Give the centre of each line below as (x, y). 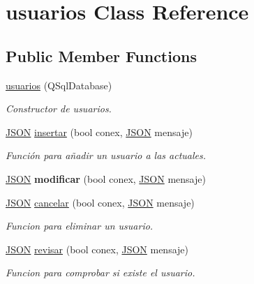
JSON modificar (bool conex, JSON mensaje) (106, 178)
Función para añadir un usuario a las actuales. (106, 155)
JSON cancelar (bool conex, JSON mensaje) (100, 202)
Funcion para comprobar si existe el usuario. (100, 272)
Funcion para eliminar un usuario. (80, 226)
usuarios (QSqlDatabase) (59, 85)
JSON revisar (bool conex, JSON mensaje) (97, 249)
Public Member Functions (101, 55)
